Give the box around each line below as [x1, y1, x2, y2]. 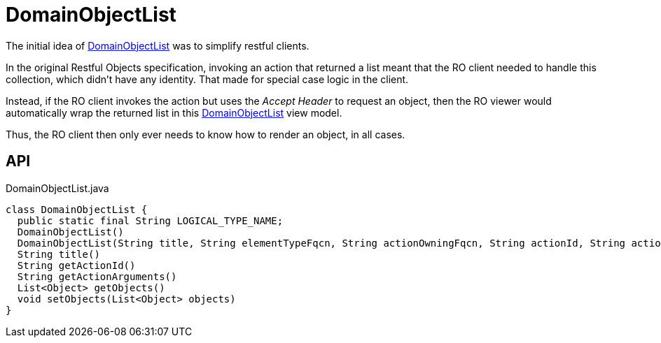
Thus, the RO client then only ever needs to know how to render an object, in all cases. [6, 128, 405, 140]
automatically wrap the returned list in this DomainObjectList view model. [6, 106, 342, 119]
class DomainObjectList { [6, 203, 148, 215]
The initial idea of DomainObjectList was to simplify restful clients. [6, 39, 309, 52]
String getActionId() [17, 259, 136, 271]
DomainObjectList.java [6, 182, 109, 194]
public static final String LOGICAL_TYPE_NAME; [17, 214, 284, 226]
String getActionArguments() [17, 270, 177, 282]
